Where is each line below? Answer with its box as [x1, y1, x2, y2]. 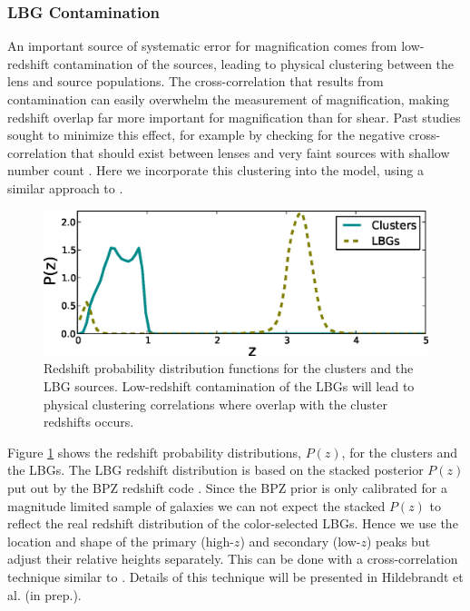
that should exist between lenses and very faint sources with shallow [71, 143, 450, 162]
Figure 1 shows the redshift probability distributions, [7, 442, 301, 461]
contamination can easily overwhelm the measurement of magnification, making [7, 90, 450, 108]
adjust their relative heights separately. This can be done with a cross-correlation [7, 549, 458, 568]
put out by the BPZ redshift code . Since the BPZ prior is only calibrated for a [7, 478, 447, 497]
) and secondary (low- [240, 531, 361, 550]
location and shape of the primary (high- [7, 531, 234, 550]
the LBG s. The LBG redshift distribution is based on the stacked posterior [7, 460, 424, 479]
